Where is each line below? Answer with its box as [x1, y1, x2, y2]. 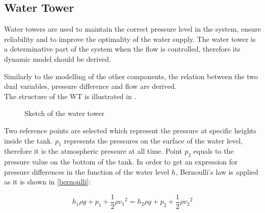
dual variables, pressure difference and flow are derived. [4, 81, 177, 91]
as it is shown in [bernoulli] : [4, 176, 91, 187]
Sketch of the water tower [24, 108, 104, 119]
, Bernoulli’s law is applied [175, 166, 258, 177]
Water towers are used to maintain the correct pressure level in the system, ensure [4, 23, 261, 34]
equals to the [193, 146, 234, 156]
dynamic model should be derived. [4, 53, 111, 64]
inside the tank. [4, 135, 53, 146]
